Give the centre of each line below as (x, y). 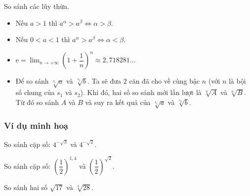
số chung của (35, 92)
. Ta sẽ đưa (104, 81)
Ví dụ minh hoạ (36, 125)
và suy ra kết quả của (118, 102)
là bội (237, 81)
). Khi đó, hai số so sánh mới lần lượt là (141, 92)
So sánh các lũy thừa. (37, 6)
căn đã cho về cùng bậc (165, 81)
